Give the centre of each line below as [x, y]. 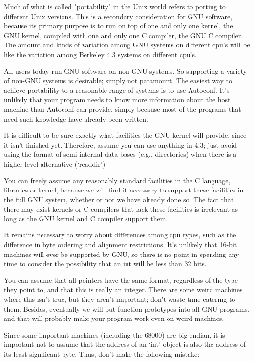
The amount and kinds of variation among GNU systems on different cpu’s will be [127, 45]
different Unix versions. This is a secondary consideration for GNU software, [118, 16]
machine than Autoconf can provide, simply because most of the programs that [123, 109]
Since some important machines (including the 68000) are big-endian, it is [115, 334]
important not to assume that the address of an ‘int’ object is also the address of [125, 344]
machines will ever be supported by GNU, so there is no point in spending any [122, 254]
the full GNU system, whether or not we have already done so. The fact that [119, 199]
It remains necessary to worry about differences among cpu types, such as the [120, 235]
